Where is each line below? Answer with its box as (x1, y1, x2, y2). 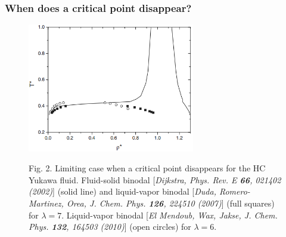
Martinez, (29, 196, 64, 209)
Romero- (219, 185, 250, 198)
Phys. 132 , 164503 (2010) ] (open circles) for (29, 220, 191, 233)
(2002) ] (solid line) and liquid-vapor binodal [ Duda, (29, 185, 216, 198)
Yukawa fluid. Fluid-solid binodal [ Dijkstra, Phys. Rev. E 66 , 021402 (29, 173, 281, 186)
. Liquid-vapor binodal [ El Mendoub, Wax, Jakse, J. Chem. (61, 208, 278, 221)
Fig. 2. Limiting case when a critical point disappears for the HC (29, 162, 266, 174)
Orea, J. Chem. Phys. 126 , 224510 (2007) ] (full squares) (66, 196, 275, 209)
